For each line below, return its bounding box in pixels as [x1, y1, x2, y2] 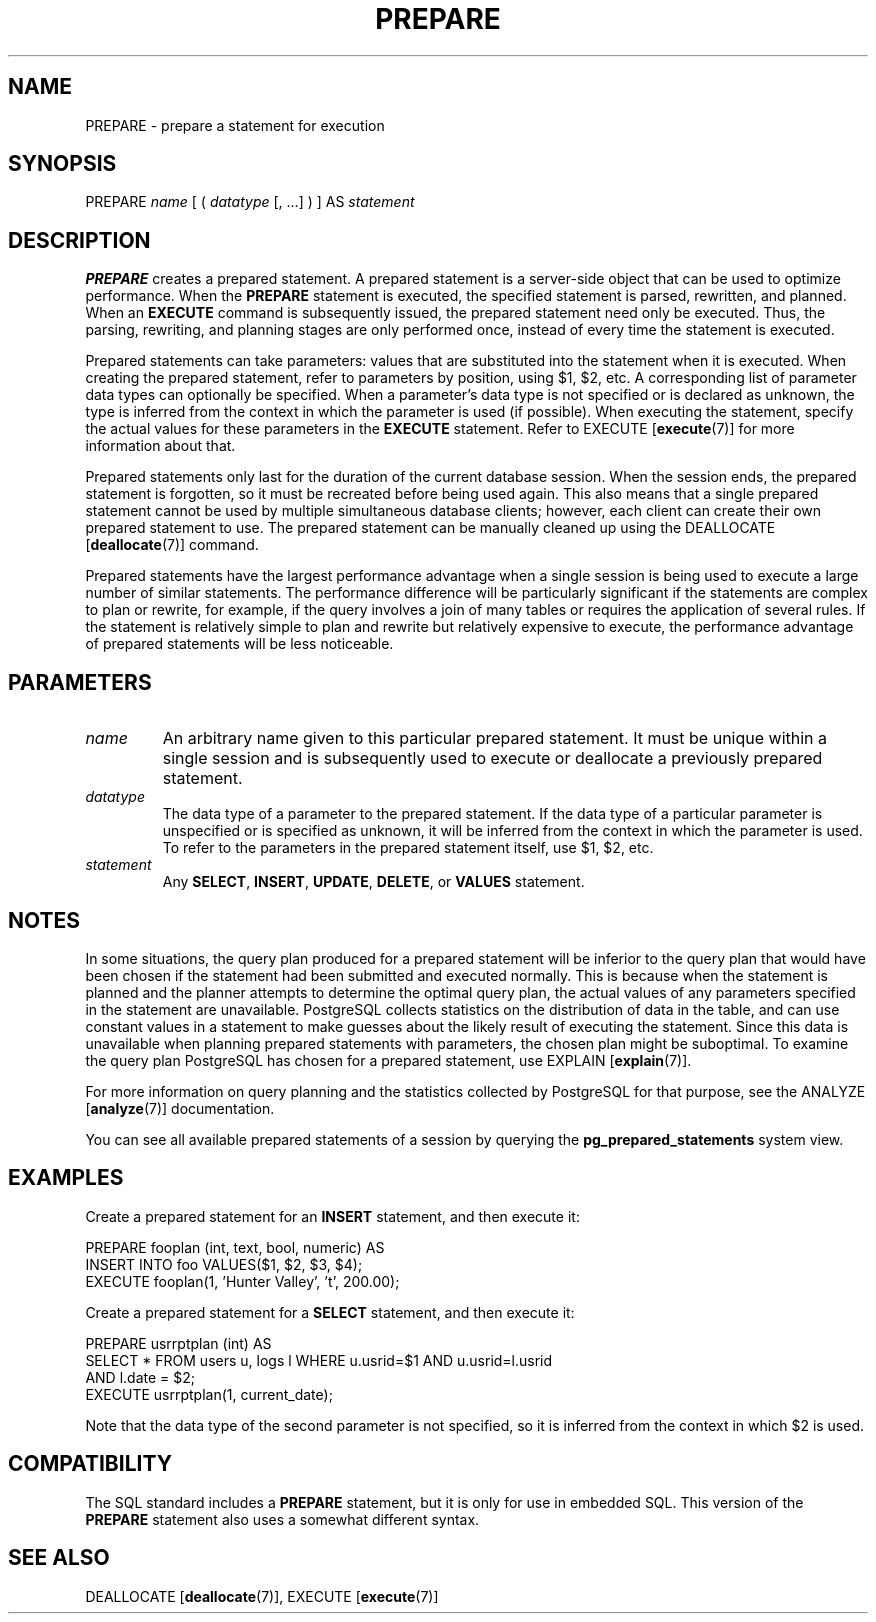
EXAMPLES [8, 1165, 124, 1191]
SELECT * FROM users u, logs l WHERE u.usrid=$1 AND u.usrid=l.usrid [85, 1351, 553, 1369]
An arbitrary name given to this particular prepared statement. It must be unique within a [162, 728, 828, 749]
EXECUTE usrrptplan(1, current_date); [85, 1385, 333, 1403]
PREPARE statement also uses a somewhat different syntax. [85, 1510, 480, 1528]
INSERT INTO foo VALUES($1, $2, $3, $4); [85, 1255, 363, 1273]
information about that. [85, 437, 236, 455]
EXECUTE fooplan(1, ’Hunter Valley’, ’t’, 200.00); [85, 1272, 400, 1290]
